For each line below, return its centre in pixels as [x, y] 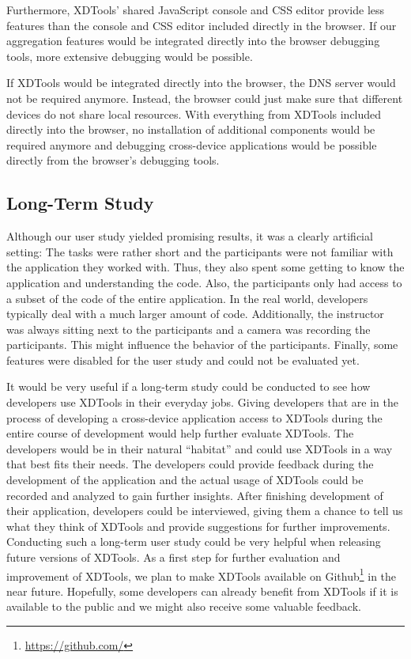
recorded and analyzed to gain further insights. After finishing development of [195, 495]
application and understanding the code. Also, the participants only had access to [204, 282]
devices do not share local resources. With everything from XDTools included [194, 114]
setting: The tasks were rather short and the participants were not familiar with [200, 251]
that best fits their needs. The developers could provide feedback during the [190, 464]
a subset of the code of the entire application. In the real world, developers [187, 298]
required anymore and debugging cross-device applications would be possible [192, 144]
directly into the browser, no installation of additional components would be [191, 129]
